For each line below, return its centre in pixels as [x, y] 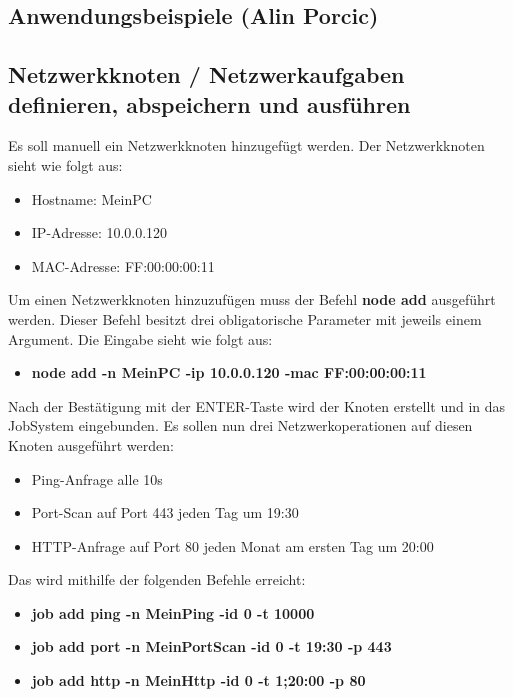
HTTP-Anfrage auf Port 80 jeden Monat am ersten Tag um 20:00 [232, 545]
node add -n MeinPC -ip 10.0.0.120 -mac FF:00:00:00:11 [229, 372]
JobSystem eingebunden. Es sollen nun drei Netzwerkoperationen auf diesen [240, 425]
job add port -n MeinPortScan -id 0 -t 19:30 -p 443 [211, 646]
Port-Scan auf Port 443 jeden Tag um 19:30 [165, 512]
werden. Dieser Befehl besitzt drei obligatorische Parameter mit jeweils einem [245, 318]
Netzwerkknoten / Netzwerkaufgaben [206, 74]
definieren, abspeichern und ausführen [209, 103]
